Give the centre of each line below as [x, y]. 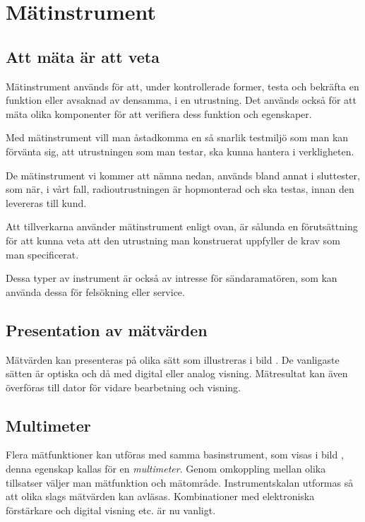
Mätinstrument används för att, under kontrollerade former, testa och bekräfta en [182, 86]
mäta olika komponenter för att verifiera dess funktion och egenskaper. [159, 113]
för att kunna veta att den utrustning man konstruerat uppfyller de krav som [173, 240]
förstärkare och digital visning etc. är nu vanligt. [111, 510]
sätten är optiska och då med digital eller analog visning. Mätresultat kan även [177, 373]
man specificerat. [42, 254]
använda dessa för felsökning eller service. [95, 291]
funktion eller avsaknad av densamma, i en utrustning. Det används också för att [181, 100]
